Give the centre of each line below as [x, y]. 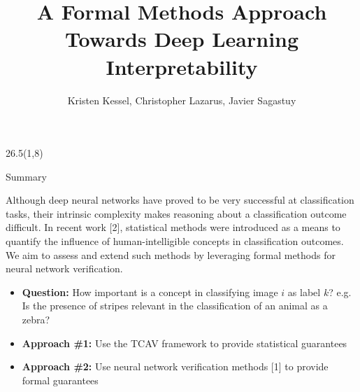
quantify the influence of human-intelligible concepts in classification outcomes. [175, 241]
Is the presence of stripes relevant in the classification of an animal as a [175, 306]
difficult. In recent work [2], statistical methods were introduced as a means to [173, 227]
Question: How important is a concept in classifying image [150, 292]
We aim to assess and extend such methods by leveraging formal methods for [171, 254]
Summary [26, 176]
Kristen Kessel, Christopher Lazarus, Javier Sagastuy [182, 100]
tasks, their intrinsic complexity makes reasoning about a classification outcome [176, 213]
